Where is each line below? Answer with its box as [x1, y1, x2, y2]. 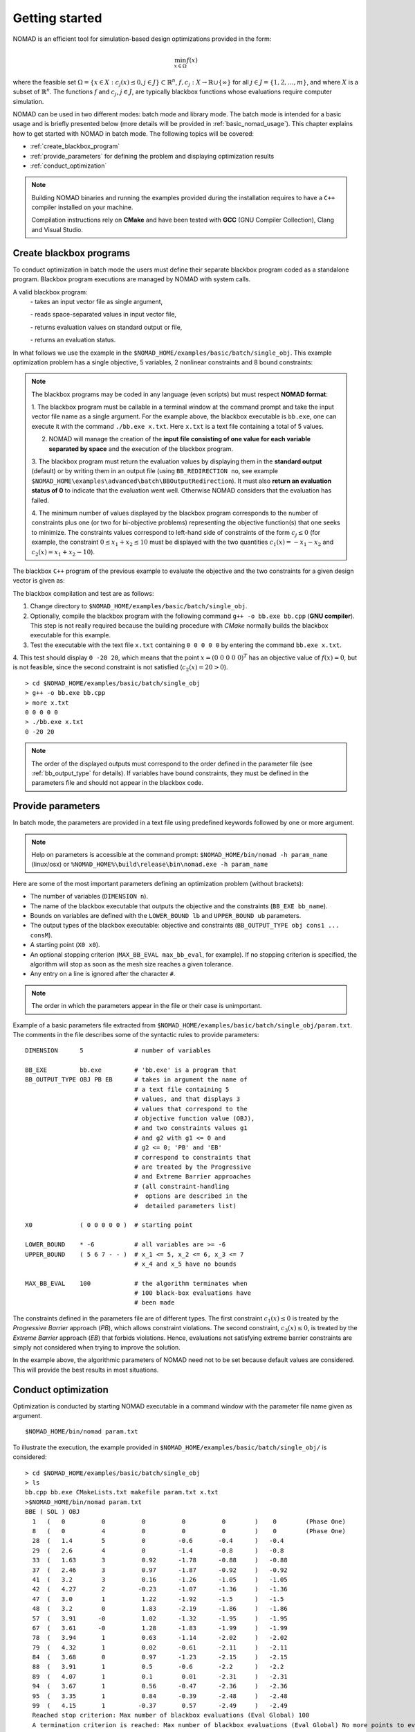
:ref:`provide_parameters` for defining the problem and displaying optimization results [30, 152, 275, 160]
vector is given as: [12, 576, 65, 585]
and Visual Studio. [31, 225, 83, 233]
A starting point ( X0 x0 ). [30, 941, 100, 949]
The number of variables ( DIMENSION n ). [30, 892, 149, 901]
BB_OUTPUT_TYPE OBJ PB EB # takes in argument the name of [25, 1076, 248, 1084]
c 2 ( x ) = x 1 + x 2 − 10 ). [31, 547, 95, 558]
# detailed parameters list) [133, 1202, 237, 1210]
